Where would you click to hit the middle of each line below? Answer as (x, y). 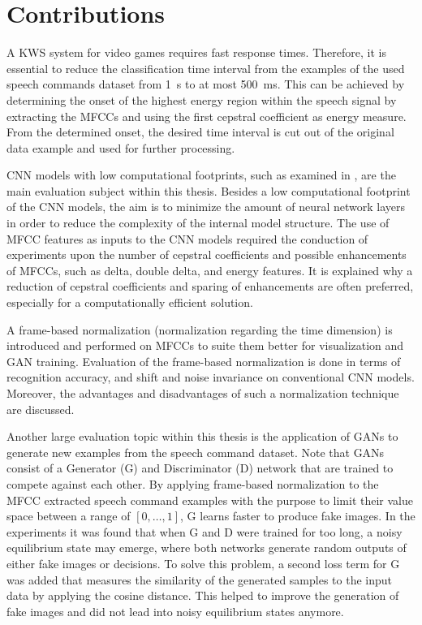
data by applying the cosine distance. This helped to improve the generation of (203, 595)
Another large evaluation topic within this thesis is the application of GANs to (202, 436)
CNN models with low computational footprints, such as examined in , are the (201, 175)
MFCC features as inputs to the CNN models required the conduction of (187, 238)
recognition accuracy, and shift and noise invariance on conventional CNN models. (211, 377)
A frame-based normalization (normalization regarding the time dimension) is (200, 329)
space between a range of (69, 516)
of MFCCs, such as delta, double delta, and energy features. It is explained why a (210, 270)
